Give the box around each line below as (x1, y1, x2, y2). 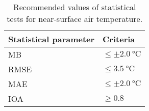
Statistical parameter (8, 33, 95, 45)
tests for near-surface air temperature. (7, 13, 143, 24)
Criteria (103, 33, 135, 45)
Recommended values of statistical (13, 1, 136, 13)
